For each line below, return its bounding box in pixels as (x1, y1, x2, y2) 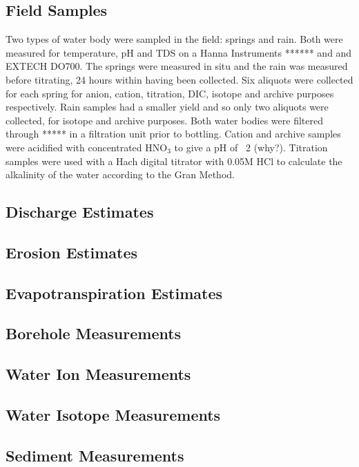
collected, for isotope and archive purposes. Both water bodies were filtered (6, 113, 323, 127)
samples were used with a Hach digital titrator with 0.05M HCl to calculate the (6, 153, 342, 168)
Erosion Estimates (6, 241, 138, 263)
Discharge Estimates (6, 201, 154, 222)
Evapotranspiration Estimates (6, 282, 222, 303)
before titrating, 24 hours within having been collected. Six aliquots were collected (6, 72, 353, 86)
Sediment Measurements (6, 444, 184, 466)
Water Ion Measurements (6, 363, 191, 385)
